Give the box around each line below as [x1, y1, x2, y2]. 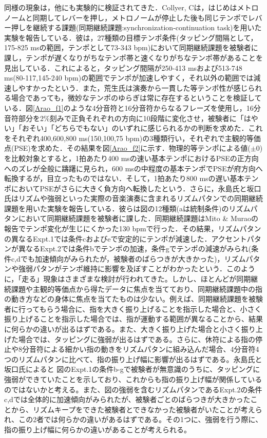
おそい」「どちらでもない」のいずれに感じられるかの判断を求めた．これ [22, 123, 263, 133]
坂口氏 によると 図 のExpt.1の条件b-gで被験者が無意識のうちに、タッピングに [4, 364, 260, 374]
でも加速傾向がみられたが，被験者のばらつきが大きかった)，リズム [20, 253, 246, 264]
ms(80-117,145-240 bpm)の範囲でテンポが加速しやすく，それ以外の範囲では [4, 72, 254, 83]
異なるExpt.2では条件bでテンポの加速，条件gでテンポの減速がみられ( [18, 243, 252, 254]
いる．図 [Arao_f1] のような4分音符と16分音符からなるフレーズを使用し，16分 [4, 102, 261, 113]
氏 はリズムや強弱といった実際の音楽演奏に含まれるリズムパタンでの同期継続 [4, 193, 263, 204]
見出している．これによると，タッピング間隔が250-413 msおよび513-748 [4, 62, 242, 73]
